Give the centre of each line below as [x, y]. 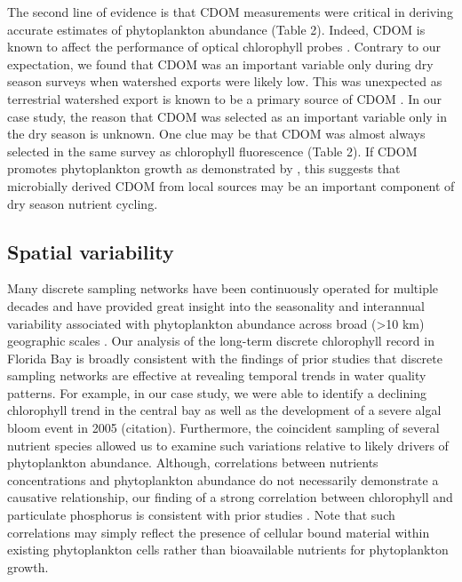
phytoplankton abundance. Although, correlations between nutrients [193, 462]
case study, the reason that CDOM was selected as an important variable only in [227, 116]
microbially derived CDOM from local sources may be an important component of [231, 185]
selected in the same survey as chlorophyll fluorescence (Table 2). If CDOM [212, 151]
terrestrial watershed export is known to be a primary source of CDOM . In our [224, 98]
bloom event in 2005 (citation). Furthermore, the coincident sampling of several [223, 428]
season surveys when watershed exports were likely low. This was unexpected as [225, 81]
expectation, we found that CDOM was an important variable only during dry [220, 64]
